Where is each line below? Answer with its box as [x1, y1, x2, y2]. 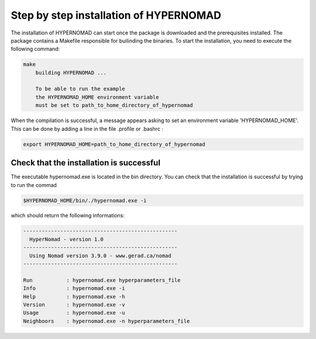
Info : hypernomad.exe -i [23, 285, 125, 292]
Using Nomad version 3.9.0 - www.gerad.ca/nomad [29, 252, 172, 259]
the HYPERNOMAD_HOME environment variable [35, 94, 159, 101]
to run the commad [11, 181, 57, 188]
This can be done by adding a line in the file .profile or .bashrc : [11, 125, 164, 132]
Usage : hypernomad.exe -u [23, 310, 125, 316]
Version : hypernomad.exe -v [23, 301, 125, 308]
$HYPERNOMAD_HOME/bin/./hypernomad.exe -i [23, 197, 147, 204]
